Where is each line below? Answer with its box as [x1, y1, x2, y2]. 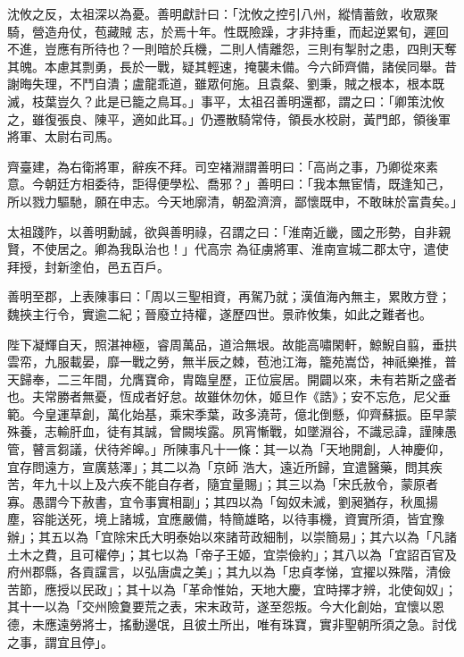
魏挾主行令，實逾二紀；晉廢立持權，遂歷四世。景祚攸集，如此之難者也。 [7, 304, 432, 323]
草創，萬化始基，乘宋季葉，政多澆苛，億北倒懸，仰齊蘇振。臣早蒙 [69, 404, 457, 423]
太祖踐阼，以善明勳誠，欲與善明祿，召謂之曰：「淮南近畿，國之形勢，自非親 [7, 222, 451, 240]
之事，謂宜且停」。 [7, 632, 113, 651]
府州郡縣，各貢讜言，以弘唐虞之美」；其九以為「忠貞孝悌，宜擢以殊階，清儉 [7, 562, 451, 581]
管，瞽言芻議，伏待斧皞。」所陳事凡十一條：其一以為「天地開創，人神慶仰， [7, 440, 451, 459]
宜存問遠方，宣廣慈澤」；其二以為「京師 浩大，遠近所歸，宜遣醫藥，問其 [7, 457, 430, 476]
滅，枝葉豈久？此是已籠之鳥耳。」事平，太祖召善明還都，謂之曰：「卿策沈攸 [7, 91, 444, 110]
